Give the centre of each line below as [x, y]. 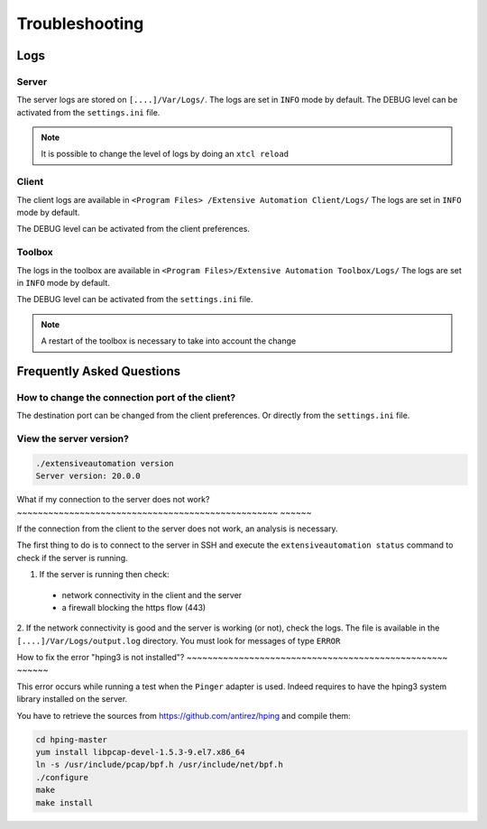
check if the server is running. [72, 557]
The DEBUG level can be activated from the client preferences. [133, 229]
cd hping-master [72, 739]
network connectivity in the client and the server [152, 594]
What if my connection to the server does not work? [113, 500]
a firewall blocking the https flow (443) [134, 607]
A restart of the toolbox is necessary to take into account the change [169, 341]
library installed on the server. [72, 699]
